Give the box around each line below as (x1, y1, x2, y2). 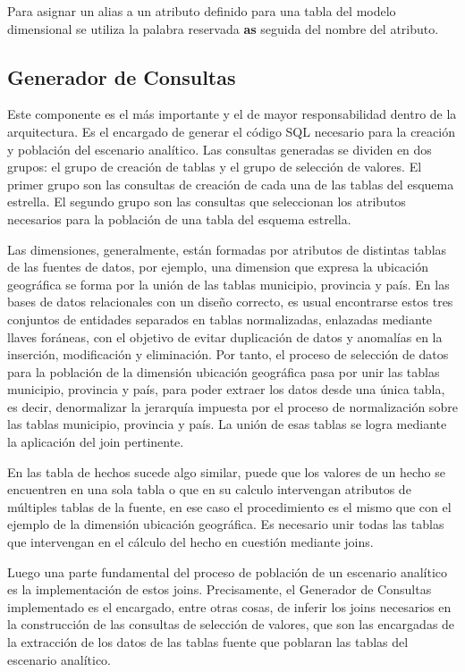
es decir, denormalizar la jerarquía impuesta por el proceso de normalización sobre (7, 397, 458, 416)
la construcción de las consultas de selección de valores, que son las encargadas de (7, 615, 455, 634)
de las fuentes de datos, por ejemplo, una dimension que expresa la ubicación (7, 257, 429, 276)
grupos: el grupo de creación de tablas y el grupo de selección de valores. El (7, 157, 422, 176)
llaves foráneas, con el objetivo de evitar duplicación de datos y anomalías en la (7, 327, 443, 346)
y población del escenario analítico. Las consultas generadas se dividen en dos (7, 139, 432, 158)
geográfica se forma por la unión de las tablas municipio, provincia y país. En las (7, 274, 450, 293)
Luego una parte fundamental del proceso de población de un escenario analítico (7, 562, 448, 581)
